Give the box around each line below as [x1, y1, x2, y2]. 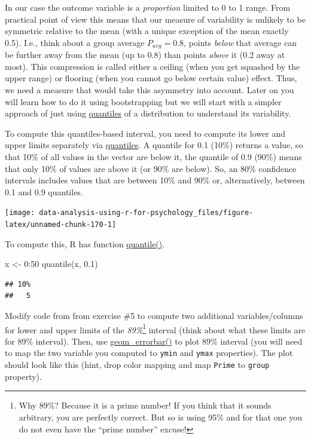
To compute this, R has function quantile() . [5, 237, 165, 250]
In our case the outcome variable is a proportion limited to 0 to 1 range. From [5, 1, 291, 13]
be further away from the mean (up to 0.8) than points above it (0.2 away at [5, 48, 285, 61]
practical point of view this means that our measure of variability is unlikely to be [5, 13, 306, 25]
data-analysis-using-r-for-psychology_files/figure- [39, 208, 254, 217]
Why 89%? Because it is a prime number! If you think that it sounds [19, 399, 272, 412]
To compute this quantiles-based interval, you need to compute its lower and [5, 127, 285, 139]
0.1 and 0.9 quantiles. [5, 185, 83, 198]
